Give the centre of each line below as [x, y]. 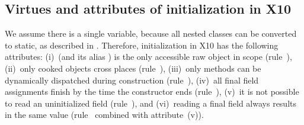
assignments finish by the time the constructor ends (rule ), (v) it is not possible [152, 92]
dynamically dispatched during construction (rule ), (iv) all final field [132, 80]
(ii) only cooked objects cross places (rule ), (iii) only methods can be [133, 68]
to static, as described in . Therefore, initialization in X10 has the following [142, 45]
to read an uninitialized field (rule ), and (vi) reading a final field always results [151, 103]
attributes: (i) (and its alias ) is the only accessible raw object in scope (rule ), [148, 57]
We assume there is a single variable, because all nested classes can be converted [151, 33]
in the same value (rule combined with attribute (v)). [104, 115]
